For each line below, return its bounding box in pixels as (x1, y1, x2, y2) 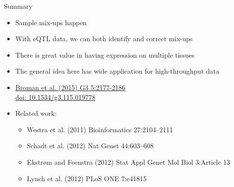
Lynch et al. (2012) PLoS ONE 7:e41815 (27, 173, 147, 183)
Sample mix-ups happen (15, 17, 87, 27)
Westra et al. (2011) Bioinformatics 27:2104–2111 (27, 124, 173, 134)
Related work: (15, 108, 57, 118)
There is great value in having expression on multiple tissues (15, 49, 195, 60)
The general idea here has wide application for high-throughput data (15, 66, 219, 76)
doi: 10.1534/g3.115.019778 (15, 92, 95, 102)
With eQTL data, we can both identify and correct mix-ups (15, 33, 193, 44)
